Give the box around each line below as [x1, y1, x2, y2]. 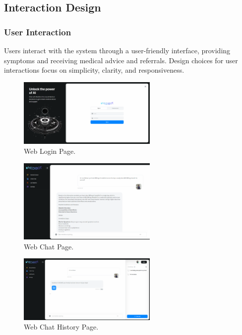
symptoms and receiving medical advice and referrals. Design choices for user [4, 55, 238, 65]
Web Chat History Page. [24, 322, 99, 332]
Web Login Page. [24, 146, 76, 156]
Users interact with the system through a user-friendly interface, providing [4, 45, 231, 55]
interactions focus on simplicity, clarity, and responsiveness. [4, 65, 184, 75]
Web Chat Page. [24, 241, 74, 251]
